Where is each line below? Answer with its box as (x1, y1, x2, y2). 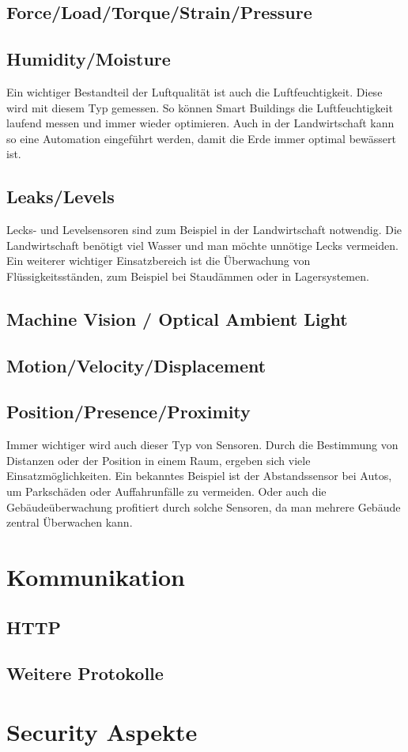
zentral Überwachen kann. (6, 514, 133, 531)
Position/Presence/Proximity (6, 399, 251, 424)
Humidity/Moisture (6, 47, 171, 71)
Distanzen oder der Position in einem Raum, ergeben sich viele (6, 452, 311, 468)
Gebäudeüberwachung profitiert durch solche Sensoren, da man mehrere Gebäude (6, 498, 401, 515)
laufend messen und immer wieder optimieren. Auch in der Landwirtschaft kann (6, 115, 395, 131)
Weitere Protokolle (6, 661, 164, 686)
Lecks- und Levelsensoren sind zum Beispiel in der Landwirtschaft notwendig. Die (6, 221, 402, 238)
